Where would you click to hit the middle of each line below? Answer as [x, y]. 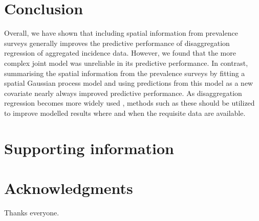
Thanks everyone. [32, 212]
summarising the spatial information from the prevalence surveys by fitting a [125, 73]
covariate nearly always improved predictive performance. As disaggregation [123, 93]
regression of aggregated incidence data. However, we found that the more [120, 53]
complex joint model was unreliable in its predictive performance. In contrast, [126, 63]
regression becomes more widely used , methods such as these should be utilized [129, 103]
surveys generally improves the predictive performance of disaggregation [117, 43]
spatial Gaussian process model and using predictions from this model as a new [129, 83]
